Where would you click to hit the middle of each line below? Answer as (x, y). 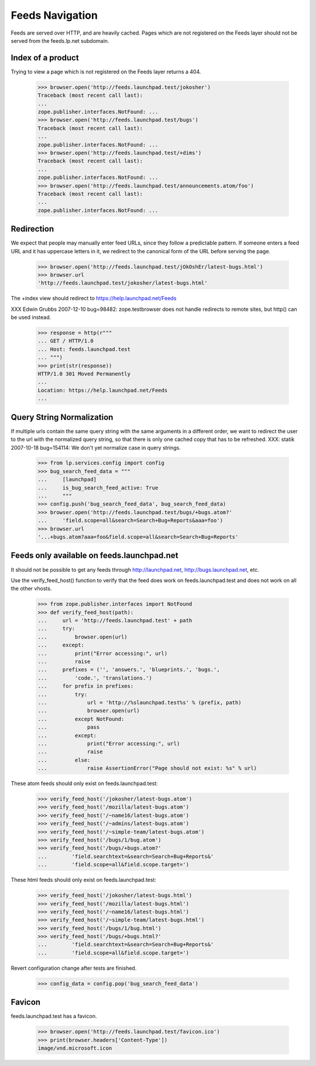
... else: (64, 760)
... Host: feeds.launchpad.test (84, 349)
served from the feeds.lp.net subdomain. (60, 40)
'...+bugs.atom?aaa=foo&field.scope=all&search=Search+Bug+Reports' (138, 537)
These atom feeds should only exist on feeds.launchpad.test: (84, 783)
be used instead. (31, 317)
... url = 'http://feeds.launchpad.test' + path (115, 621)
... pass (69, 727)
